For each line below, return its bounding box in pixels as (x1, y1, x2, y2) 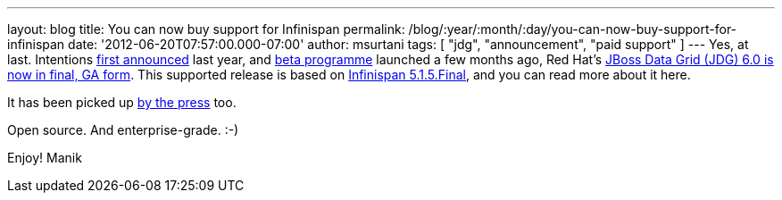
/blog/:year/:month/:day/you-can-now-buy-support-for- (408, 21, 737, 37)
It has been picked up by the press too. (7, 95, 237, 110)
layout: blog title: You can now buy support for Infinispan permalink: (7, 21, 405, 37)
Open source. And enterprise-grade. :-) (7, 122, 239, 137)
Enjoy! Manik (7, 150, 82, 165)
